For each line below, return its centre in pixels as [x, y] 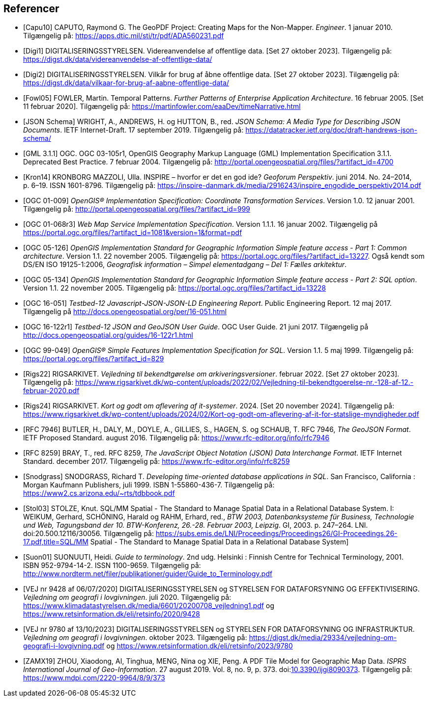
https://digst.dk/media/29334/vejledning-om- [323, 638]
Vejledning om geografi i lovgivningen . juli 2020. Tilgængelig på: [127, 597]
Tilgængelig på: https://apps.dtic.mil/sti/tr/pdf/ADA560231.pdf [124, 36]
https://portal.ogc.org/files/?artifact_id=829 [94, 359]
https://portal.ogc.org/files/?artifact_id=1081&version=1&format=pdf [133, 233]
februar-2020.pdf [51, 391]
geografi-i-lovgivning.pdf [64, 646]
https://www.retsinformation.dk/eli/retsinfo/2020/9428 [112, 614]
